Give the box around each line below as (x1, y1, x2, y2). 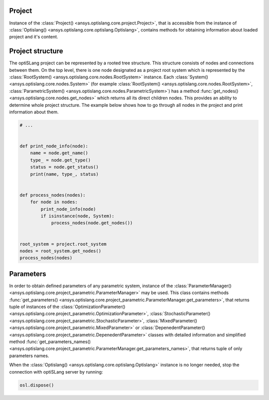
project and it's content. (9, 34, 58, 40)
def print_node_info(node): (19, 143, 88, 149)
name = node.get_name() (30, 150, 88, 156)
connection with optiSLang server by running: (9, 369, 103, 375)
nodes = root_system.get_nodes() (19, 248, 102, 254)
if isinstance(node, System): (40, 213, 115, 219)
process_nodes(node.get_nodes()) (51, 220, 133, 226)
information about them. (9, 109, 59, 115)
